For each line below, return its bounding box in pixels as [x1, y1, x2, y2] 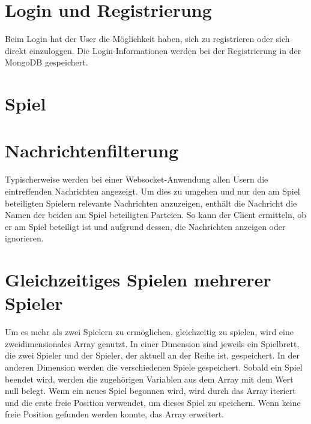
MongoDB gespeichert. [5, 56, 88, 68]
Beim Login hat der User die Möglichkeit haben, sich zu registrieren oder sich [5, 32, 290, 45]
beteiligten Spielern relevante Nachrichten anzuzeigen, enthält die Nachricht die [5, 196, 297, 209]
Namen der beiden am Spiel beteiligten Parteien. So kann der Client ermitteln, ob [5, 208, 307, 221]
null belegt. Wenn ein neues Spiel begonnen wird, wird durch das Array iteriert [5, 384, 296, 397]
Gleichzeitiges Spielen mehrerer [5, 267, 271, 292]
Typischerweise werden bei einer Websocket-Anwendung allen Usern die [5, 173, 268, 186]
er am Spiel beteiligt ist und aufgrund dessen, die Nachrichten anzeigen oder [5, 220, 286, 232]
